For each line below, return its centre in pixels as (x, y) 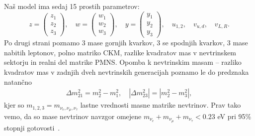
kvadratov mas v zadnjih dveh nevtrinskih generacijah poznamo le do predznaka (127, 71)
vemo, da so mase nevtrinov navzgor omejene (73, 116)
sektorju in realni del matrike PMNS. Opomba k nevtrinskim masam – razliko (123, 62)
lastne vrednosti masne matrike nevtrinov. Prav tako (161, 105)
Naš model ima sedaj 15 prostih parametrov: (72, 6)
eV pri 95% (234, 116)
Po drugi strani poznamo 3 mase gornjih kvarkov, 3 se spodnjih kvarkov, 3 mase (126, 43)
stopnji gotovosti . (32, 127)
